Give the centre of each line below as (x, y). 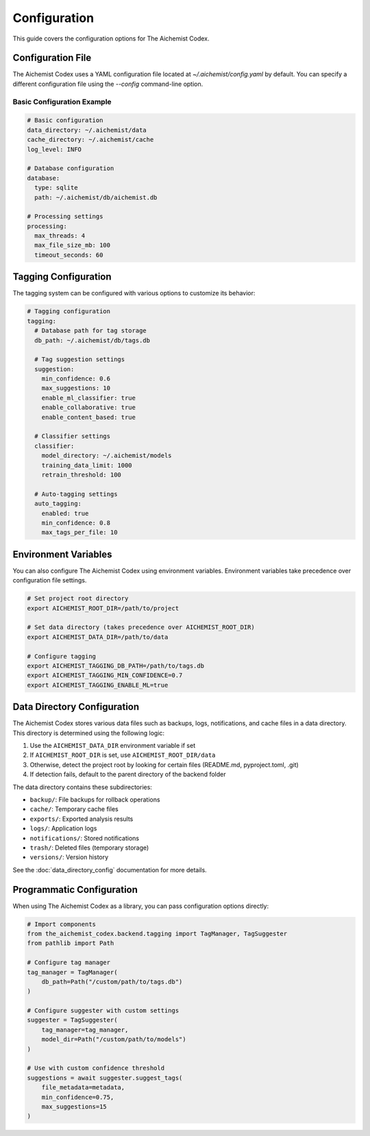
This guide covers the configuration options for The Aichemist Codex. (111, 38)
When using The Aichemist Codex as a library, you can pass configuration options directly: (141, 906)
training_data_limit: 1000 (87, 465)
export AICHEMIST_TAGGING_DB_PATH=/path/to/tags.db (116, 666)
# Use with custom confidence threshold (96, 1068)
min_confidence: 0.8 (76, 523)
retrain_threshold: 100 (81, 475)
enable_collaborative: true (89, 408)
